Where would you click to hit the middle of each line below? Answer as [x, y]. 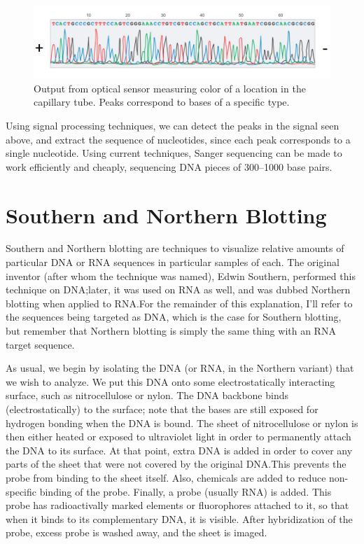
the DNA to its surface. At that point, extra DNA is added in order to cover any [179, 450]
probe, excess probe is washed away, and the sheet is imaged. [136, 532]
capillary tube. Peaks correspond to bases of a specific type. [162, 102]
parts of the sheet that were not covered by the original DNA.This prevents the [176, 464]
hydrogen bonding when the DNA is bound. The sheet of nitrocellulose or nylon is [182, 423]
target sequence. [40, 344]
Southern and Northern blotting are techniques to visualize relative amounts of [175, 248]
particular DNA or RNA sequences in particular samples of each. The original [173, 262]
